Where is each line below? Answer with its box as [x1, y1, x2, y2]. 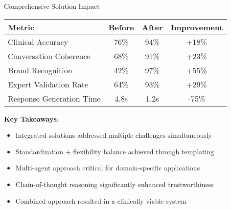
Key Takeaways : [4, 113, 59, 124]
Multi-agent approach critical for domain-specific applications [15, 163, 200, 173]
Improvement [170, 21, 223, 33]
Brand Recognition [8, 64, 72, 76]
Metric [8, 21, 34, 33]
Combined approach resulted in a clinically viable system [15, 195, 186, 206]
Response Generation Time [8, 92, 101, 104]
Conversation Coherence [8, 50, 91, 62]
